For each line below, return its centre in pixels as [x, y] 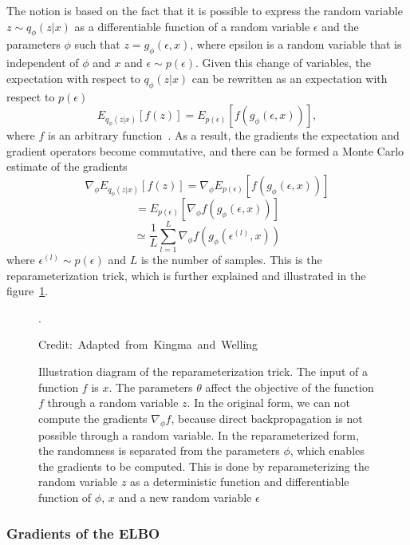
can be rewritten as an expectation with [290, 78]
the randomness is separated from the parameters [159, 450]
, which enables [327, 450]
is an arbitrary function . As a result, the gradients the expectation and [224, 135]
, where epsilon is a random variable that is [296, 44]
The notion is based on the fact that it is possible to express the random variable [205, 10]
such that [97, 44]
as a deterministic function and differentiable [240, 482]
